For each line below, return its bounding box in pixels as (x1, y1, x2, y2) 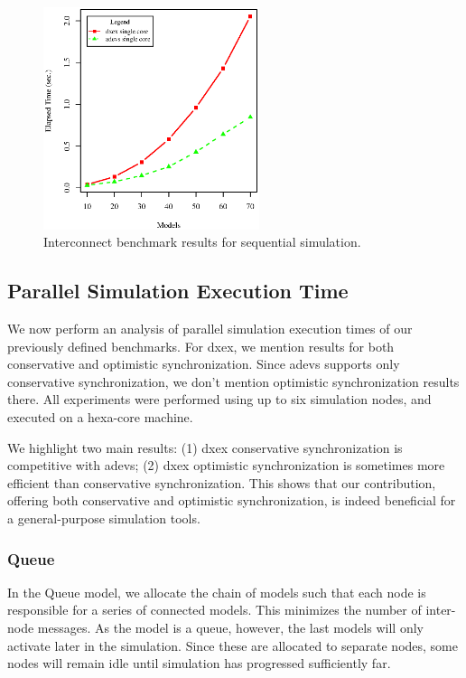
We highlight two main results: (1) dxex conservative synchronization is (7, 438, 403, 457)
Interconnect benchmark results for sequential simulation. (43, 232, 361, 251)
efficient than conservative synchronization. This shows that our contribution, (7, 473, 436, 492)
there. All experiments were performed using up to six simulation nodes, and (7, 390, 432, 409)
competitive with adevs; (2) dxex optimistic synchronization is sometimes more (7, 456, 445, 475)
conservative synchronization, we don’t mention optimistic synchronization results (7, 372, 460, 391)
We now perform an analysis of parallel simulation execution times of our (7, 319, 413, 338)
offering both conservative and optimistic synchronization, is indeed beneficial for (7, 491, 456, 510)
